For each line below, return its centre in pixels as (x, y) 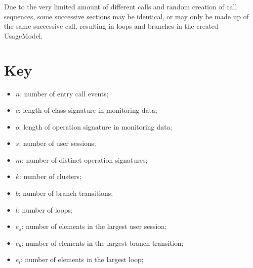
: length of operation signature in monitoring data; (96, 126)
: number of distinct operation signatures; (85, 159)
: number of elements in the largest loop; (82, 259)
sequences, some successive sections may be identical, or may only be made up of (126, 16)
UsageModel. (23, 35)
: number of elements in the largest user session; (94, 226)
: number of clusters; (50, 176)
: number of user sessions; (58, 143)
